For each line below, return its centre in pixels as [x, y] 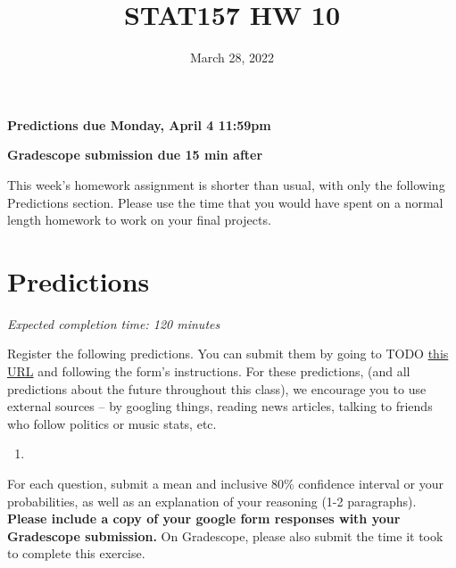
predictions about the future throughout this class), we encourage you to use [217, 388]
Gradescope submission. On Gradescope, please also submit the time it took [225, 535]
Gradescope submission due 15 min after [135, 155]
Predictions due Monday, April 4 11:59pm [139, 124]
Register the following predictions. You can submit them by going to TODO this [228, 354]
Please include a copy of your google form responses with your [204, 519]
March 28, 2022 [232, 58]
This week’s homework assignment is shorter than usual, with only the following [226, 184]
